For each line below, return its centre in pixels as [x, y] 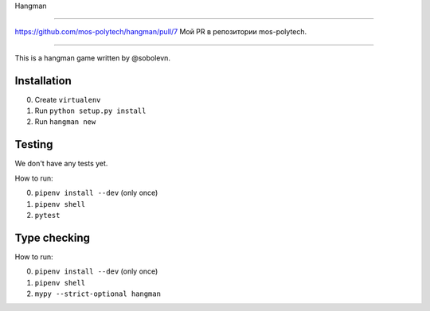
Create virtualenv [68, 99]
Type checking [53, 237]
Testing [34, 144]
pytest [47, 215]
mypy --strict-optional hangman [98, 294]
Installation [43, 81]
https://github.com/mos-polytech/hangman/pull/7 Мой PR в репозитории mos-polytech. [161, 32]
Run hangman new [65, 122]
